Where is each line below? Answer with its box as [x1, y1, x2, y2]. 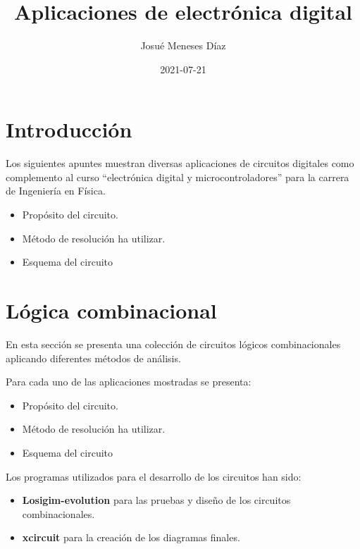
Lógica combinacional [6, 296, 217, 324]
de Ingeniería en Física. [6, 183, 106, 198]
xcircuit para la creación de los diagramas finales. [22, 530, 240, 545]
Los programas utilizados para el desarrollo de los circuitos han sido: [6, 469, 302, 483]
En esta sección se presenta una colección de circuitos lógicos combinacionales [6, 336, 341, 351]
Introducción [6, 115, 132, 144]
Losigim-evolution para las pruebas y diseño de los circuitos [22, 493, 291, 507]
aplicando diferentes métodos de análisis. [6, 350, 181, 365]
